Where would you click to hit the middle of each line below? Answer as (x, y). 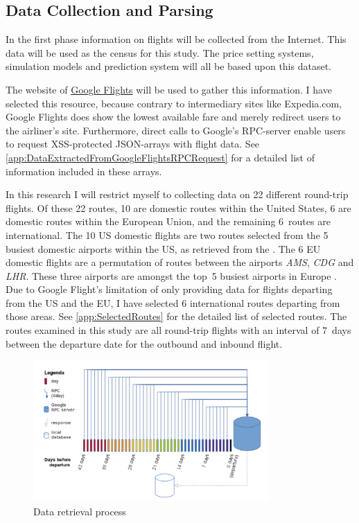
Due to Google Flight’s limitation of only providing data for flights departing (169, 289)
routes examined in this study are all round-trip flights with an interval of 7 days (178, 330)
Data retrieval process (80, 511)
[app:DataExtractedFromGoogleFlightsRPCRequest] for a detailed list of (160, 157)
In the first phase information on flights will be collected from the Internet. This (176, 39)
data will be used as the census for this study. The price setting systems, (160, 52)
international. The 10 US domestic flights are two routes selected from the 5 (167, 234)
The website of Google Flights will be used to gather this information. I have (169, 89)
